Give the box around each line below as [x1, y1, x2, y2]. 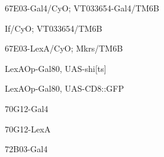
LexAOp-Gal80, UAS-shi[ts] [5, 62, 107, 74]
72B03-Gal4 [5, 143, 48, 155]
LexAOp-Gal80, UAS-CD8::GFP [5, 82, 124, 95]
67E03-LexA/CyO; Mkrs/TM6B [5, 42, 123, 55]
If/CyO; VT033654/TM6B [5, 22, 102, 34]
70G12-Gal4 [5, 102, 48, 114]
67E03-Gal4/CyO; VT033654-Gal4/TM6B [5, 2, 160, 14]
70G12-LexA [5, 122, 51, 135]
